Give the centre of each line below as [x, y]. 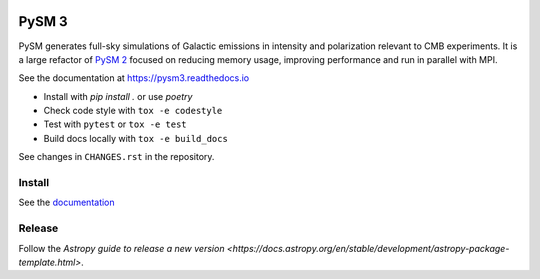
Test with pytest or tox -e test [115, 124]
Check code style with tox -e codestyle [133, 111]
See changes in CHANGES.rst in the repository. [116, 157]
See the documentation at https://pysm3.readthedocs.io [134, 78]
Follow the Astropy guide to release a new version [121, 248]
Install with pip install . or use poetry [118, 96]
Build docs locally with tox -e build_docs [136, 138]
